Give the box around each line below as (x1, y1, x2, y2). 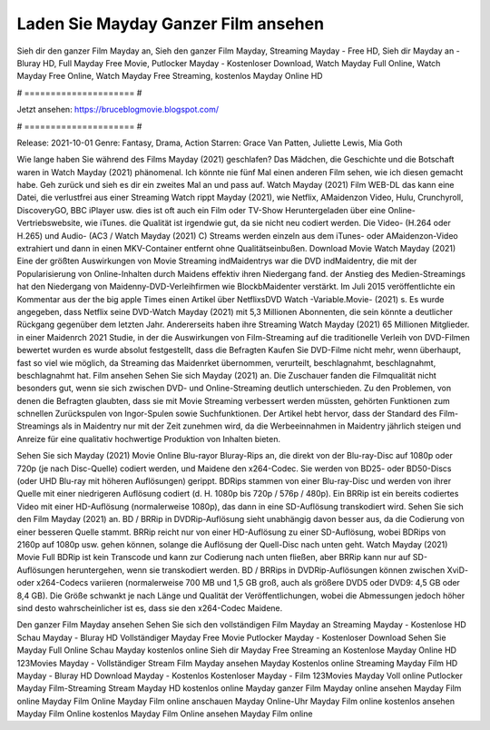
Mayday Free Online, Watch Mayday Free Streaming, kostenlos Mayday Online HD (16, 71, 323, 82)
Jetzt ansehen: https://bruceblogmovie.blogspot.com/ (16, 104, 220, 115)
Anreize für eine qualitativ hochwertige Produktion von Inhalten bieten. (16, 433, 281, 444)
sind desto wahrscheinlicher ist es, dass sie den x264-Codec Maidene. (16, 602, 283, 613)
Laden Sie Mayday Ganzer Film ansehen (16, 14, 325, 34)
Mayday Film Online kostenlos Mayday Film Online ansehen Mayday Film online (16, 708, 313, 719)
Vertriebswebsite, (16, 218, 83, 229)
